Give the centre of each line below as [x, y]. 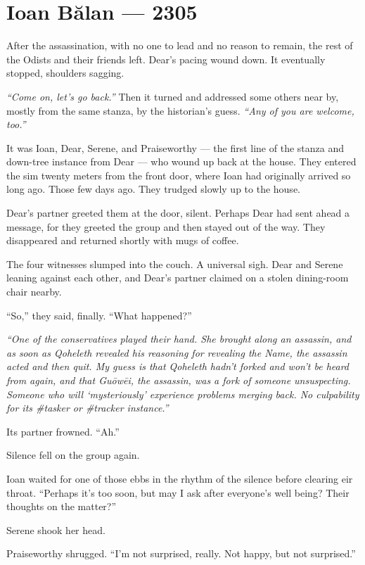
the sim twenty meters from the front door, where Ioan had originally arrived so [179, 175]
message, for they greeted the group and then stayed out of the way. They [166, 226]
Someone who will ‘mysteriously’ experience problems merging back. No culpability [183, 394]
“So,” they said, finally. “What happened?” [99, 315]
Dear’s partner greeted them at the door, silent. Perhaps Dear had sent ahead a [178, 213]
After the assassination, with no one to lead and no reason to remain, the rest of [180, 45]
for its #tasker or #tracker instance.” [88, 408]
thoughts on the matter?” [62, 506]
